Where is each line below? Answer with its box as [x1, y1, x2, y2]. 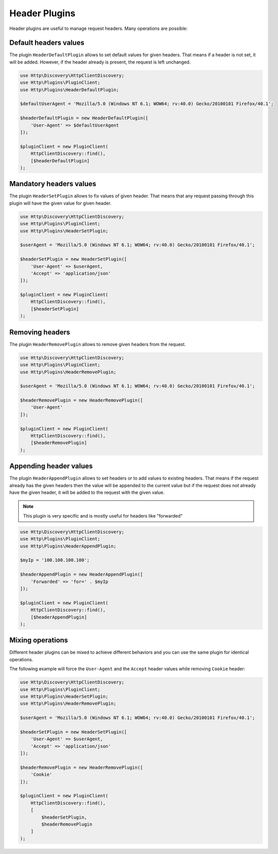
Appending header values [9, 462, 93, 470]
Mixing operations [9, 636, 68, 644]
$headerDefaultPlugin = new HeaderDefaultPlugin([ [20, 115, 149, 121]
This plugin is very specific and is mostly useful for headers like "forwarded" [23, 513, 183, 519]
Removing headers [9, 328, 70, 336]
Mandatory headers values [9, 180, 96, 188]
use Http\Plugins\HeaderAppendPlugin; [20, 543, 116, 549]
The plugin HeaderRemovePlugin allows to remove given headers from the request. [9, 341, 186, 347]
